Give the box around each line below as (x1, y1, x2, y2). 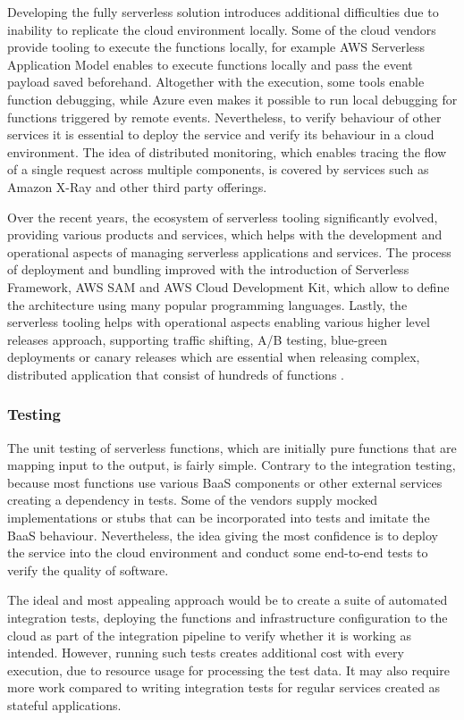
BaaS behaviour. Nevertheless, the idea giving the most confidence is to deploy (7, 525, 439, 544)
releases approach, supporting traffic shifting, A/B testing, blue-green (7, 330, 388, 348)
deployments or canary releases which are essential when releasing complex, (7, 347, 420, 366)
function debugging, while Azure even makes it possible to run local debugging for (7, 89, 458, 108)
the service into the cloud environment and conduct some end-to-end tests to (7, 543, 428, 562)
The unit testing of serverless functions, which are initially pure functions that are (7, 438, 457, 456)
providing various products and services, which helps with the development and (7, 225, 443, 244)
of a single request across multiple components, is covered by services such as (7, 160, 429, 179)
